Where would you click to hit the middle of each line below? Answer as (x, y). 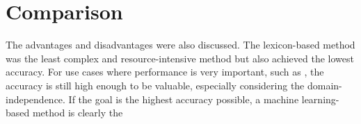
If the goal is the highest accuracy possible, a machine (184, 99)
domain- (324, 85)
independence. (35, 99)
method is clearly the (78, 113)
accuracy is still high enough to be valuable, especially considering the (155, 85)
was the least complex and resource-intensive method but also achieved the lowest (180, 58)
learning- (320, 99)
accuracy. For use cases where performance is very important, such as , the (165, 72)
